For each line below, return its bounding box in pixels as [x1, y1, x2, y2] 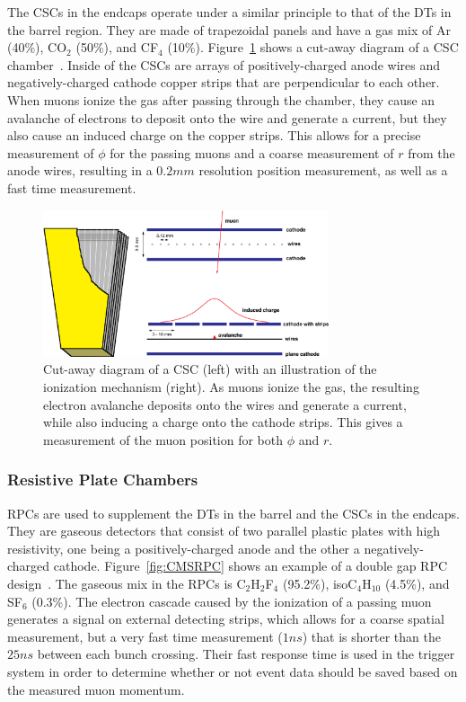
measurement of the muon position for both [43, 430, 284, 449]
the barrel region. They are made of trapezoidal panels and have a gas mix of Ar [7, 20, 451, 39]
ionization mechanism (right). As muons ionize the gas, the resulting [43, 378, 419, 396]
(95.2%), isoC [282, 574, 357, 593]
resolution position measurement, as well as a [198, 161, 448, 180]
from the [408, 143, 455, 162]
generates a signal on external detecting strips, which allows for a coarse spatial [7, 609, 444, 628]
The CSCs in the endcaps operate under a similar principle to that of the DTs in [7, 3, 452, 21]
